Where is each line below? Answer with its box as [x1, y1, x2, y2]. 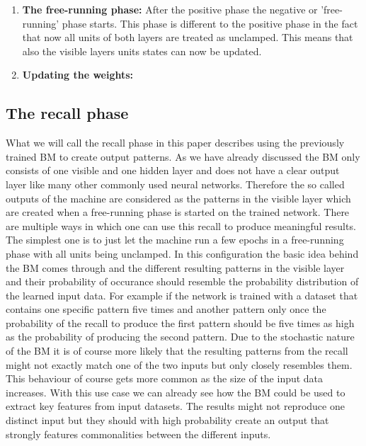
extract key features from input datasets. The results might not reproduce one [6, 399, 345, 413]
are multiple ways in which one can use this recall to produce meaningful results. [6, 218, 356, 233]
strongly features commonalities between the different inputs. [6, 426, 271, 441]
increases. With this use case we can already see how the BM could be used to [6, 384, 345, 399]
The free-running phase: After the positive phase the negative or [22, 2, 318, 16]
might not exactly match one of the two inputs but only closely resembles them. [6, 357, 353, 372]
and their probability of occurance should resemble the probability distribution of [6, 274, 359, 289]
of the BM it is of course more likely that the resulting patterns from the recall [6, 343, 348, 358]
